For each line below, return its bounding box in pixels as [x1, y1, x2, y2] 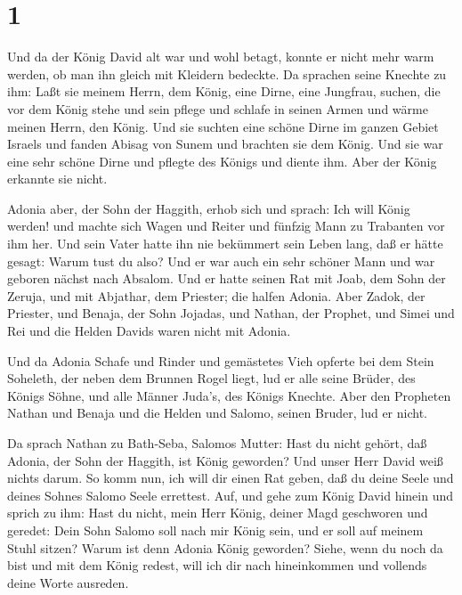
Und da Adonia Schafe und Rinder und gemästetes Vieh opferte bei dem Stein [7, 351, 434, 370]
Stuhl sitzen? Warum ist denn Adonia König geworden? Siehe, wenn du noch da [7, 538, 443, 557]
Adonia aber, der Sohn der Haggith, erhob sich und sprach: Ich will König [7, 199, 410, 217]
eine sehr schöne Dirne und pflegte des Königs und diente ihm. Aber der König [7, 151, 437, 170]
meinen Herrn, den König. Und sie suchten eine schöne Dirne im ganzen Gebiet [7, 117, 439, 135]
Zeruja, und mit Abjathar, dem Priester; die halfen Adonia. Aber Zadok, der [7, 286, 426, 305]
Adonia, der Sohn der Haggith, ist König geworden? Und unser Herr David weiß [7, 451, 443, 469]
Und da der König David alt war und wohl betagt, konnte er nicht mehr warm [7, 47, 434, 66]
